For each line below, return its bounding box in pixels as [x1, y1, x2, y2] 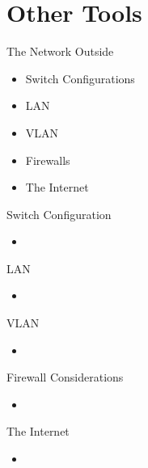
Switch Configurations [25, 70, 135, 86]
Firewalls [25, 151, 70, 168]
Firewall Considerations [6, 369, 124, 386]
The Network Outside [6, 43, 114, 60]
